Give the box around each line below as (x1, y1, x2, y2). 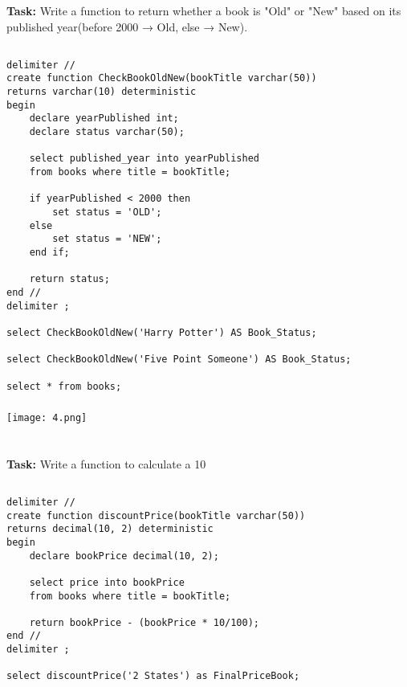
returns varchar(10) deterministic (6, 86, 197, 98)
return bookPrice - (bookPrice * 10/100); (29, 616, 259, 628)
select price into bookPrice (29, 576, 185, 588)
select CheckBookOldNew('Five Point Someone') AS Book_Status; (6, 354, 352, 366)
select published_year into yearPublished (29, 153, 259, 165)
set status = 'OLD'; (52, 206, 162, 218)
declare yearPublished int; (29, 112, 179, 125)
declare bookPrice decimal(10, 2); (29, 550, 219, 562)
